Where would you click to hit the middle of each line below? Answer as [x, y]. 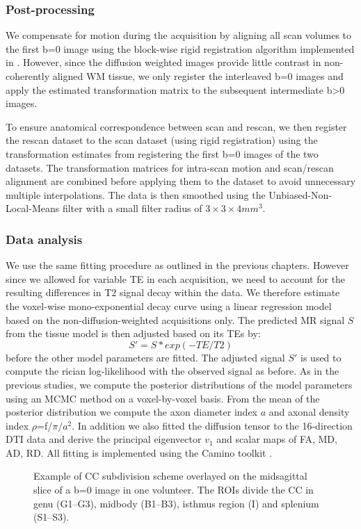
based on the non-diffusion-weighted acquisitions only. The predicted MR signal [175, 319]
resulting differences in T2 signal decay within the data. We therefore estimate [173, 292]
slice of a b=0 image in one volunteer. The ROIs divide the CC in [174, 490]
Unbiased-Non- [300, 194]
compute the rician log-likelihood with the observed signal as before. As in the [173, 371]
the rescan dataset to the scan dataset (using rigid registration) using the [162, 140]
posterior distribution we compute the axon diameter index [131, 412]
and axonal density [309, 412]
